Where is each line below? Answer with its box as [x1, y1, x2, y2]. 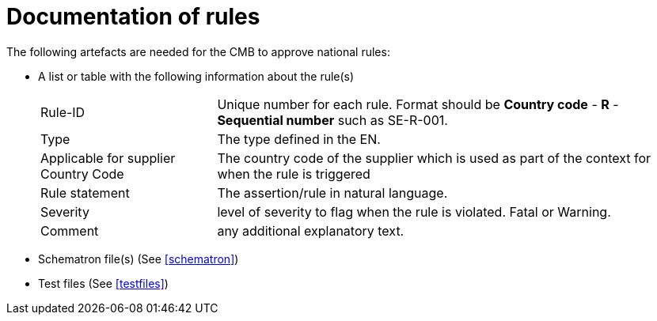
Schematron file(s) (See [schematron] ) [38, 251, 239, 266]
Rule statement [40, 184, 130, 201]
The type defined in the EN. [217, 130, 381, 147]
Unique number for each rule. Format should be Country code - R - [217, 96, 619, 112]
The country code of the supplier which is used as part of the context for [217, 149, 651, 166]
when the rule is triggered [217, 165, 370, 182]
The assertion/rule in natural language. [217, 184, 448, 201]
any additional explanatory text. [217, 222, 404, 239]
